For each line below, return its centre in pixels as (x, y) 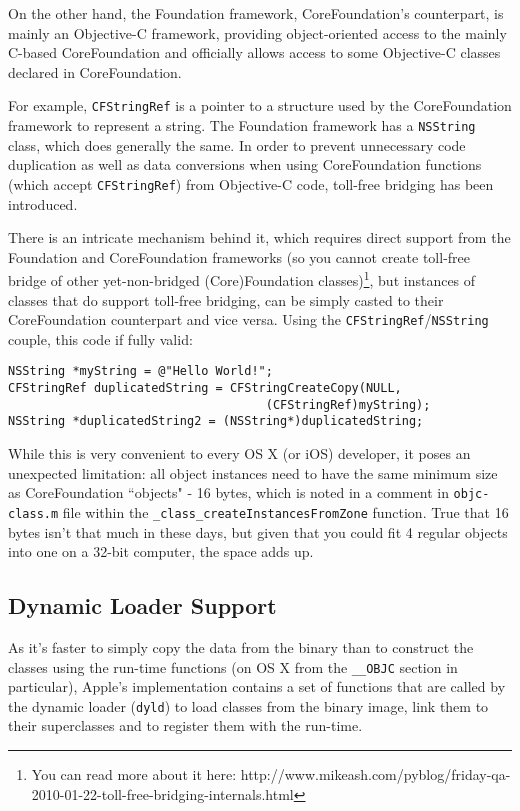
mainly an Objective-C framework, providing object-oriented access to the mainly (257, 32)
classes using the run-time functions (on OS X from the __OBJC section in (233, 666)
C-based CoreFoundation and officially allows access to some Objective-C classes (254, 52)
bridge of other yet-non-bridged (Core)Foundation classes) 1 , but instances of (242, 278)
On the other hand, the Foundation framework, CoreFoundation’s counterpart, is (256, 13)
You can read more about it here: (134, 774)
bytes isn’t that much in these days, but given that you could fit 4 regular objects (258, 531)
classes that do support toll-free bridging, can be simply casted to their (226, 299)
